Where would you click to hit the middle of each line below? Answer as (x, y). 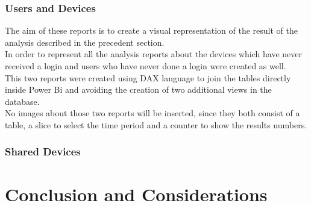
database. (22, 101)
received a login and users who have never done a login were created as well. (146, 66)
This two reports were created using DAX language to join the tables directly (148, 77)
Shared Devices (43, 151)
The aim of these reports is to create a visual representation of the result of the (151, 30)
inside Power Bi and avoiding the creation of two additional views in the (138, 89)
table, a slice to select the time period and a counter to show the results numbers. (156, 124)
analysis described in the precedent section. (85, 42)
